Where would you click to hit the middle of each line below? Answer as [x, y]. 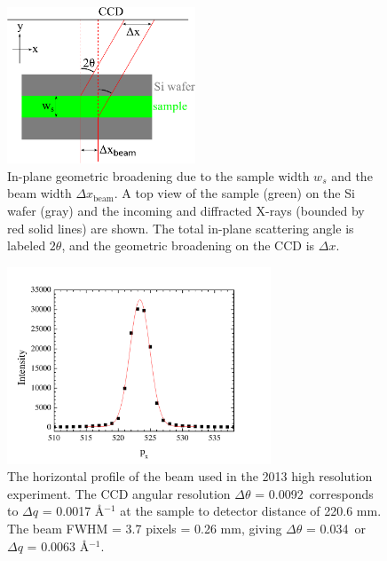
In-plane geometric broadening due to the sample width [158, 175]
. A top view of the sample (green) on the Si [234, 193]
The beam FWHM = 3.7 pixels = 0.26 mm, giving [145, 529]
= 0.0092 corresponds [314, 493]
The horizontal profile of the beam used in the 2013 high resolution [190, 476]
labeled [27, 245]
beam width [39, 193]
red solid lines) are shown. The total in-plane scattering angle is [181, 228]
